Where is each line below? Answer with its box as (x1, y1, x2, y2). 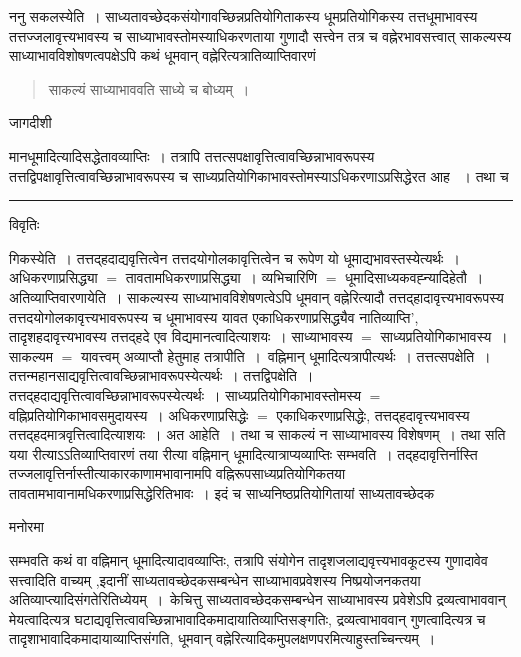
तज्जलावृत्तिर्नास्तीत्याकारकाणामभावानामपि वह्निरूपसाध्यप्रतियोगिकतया (9, 463, 346, 484)
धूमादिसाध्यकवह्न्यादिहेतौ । (345, 267, 484, 288)
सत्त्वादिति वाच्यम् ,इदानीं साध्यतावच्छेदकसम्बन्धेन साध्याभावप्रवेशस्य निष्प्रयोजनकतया (9, 569, 421, 590)
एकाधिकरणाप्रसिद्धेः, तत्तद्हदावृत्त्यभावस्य (276, 404, 470, 425)
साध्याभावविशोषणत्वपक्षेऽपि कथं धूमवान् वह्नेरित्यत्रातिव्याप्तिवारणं (9, 45, 316, 66)
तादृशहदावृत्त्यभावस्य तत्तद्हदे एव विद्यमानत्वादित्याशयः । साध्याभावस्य (9, 326, 353, 347)
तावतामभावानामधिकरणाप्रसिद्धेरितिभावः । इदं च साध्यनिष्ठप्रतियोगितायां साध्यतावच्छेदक (9, 482, 435, 503)
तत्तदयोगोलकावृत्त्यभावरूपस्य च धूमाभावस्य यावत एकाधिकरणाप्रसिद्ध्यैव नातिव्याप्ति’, (9, 306, 419, 327)
